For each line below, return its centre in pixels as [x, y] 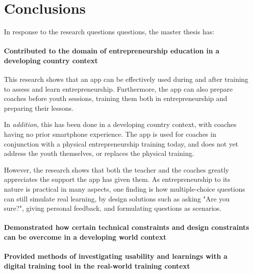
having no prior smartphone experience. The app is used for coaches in [110, 134]
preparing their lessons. [39, 108]
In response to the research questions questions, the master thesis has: [109, 32]
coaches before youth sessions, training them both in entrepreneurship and [116, 98]
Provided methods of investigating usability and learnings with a [116, 256]
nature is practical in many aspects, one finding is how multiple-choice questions [125, 189]
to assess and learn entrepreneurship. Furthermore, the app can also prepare [118, 88]
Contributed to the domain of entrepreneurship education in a [112, 51]
